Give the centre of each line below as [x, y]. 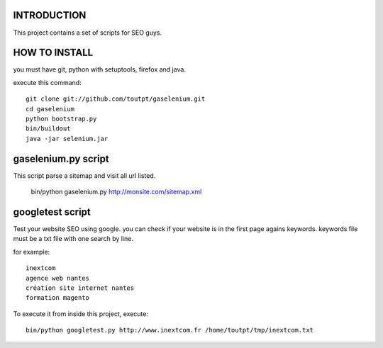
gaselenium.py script [61, 158]
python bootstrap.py [61, 118]
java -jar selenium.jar [67, 139]
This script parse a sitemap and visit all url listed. [84, 175]
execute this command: [47, 82]
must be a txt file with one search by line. [73, 239]
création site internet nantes [80, 288]
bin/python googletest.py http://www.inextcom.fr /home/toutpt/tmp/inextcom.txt [170, 330]
